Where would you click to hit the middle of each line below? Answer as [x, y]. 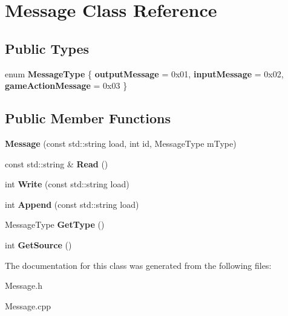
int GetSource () [38, 244]
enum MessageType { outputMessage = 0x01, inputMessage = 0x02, [144, 73]
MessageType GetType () [55, 224]
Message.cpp [28, 305]
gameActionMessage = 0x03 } [66, 85]
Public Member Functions [88, 118]
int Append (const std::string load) [72, 204]
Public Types [47, 48]
